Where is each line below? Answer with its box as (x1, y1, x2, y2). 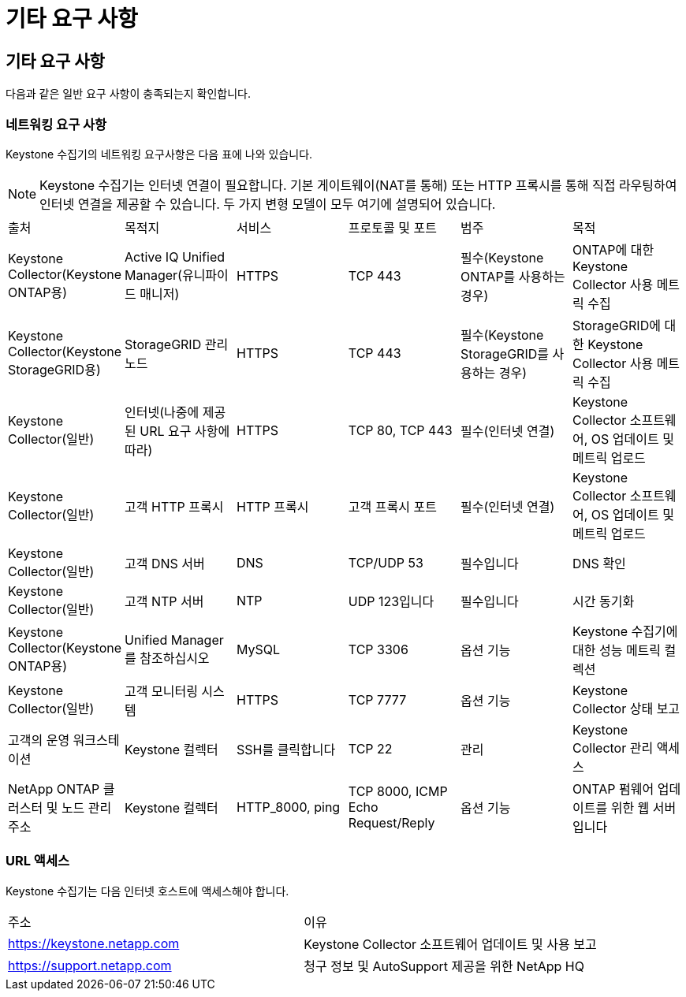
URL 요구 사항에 (140, 422, 230, 439)
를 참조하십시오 (125, 649, 210, 666)
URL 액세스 (6, 853, 69, 869)
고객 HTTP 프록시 (125, 498, 224, 515)
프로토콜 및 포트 (348, 219, 437, 236)
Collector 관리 (572, 739, 654, 756)
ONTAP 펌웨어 (572, 780, 654, 797)
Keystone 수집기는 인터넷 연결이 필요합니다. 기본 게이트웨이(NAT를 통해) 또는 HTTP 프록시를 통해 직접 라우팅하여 (39, 177, 677, 193)
